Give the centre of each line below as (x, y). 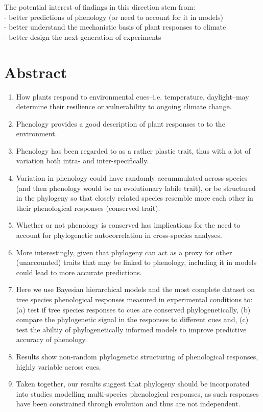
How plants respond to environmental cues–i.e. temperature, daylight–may (133, 96)
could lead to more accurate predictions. (79, 272)
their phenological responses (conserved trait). (88, 208)
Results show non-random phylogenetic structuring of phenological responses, (137, 356)
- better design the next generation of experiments (83, 37)
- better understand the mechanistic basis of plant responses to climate (115, 27)
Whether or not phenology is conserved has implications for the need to (128, 225)
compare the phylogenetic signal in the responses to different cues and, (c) (132, 319)
